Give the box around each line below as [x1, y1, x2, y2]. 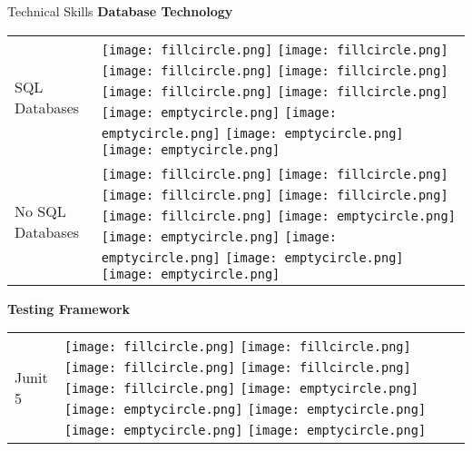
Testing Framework [7, 299, 131, 318]
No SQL [15, 201, 66, 222]
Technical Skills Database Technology [7, 2, 233, 20]
